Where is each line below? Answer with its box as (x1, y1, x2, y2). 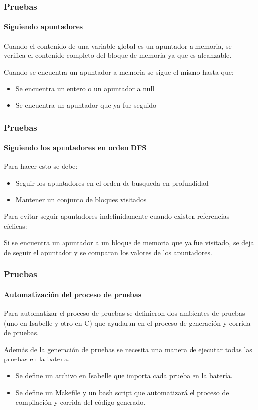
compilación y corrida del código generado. (15, 397, 146, 407)
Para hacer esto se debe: (4, 161, 78, 171)
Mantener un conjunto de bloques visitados (15, 194, 147, 205)
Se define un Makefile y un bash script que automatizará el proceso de (15, 387, 229, 397)
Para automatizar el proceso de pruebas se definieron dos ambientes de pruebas (4, 308, 245, 318)
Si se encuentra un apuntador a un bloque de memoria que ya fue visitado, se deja (4, 237, 254, 248)
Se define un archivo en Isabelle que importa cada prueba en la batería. (15, 370, 233, 381)
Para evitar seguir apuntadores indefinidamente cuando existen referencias (4, 211, 230, 221)
